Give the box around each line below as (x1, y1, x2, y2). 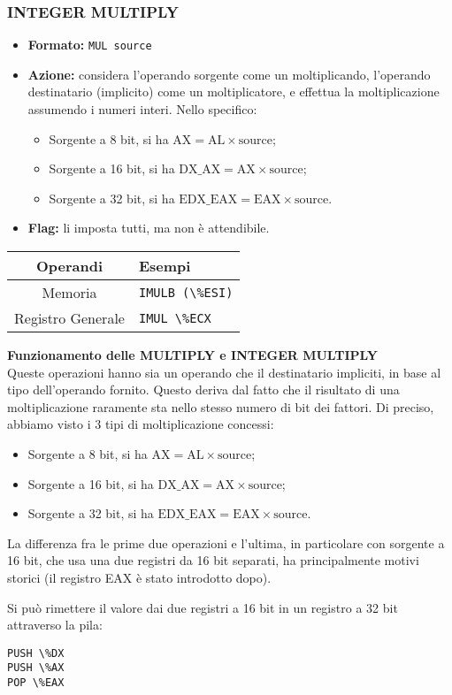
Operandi (35, 256, 103, 277)
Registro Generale (14, 308, 125, 329)
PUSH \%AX (7, 661, 65, 675)
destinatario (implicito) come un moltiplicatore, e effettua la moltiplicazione (27, 82, 440, 101)
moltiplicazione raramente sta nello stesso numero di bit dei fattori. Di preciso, (7, 397, 434, 416)
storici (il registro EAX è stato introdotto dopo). (7, 568, 272, 586)
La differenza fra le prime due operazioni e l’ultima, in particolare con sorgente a (7, 533, 445, 552)
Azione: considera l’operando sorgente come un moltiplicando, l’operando (27, 65, 431, 83)
